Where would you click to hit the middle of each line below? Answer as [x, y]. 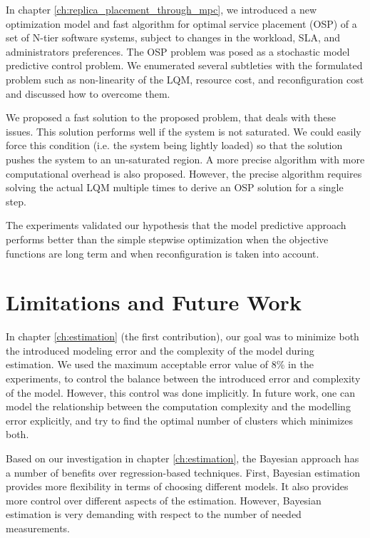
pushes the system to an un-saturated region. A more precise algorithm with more [185, 159]
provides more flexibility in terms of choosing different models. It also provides [177, 486]
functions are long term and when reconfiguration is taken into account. [163, 253]
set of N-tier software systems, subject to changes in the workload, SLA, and [173, 37]
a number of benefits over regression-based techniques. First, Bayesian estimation [183, 472]
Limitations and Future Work [154, 302]
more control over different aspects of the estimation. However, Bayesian [164, 500]
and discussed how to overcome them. [88, 93]
